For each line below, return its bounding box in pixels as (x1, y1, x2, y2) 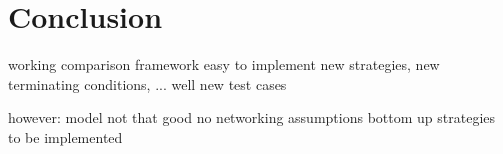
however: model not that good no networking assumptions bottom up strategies (8, 107, 496, 128)
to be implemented (8, 126, 123, 147)
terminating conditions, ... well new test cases (8, 73, 287, 94)
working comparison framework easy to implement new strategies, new (8, 54, 440, 75)
